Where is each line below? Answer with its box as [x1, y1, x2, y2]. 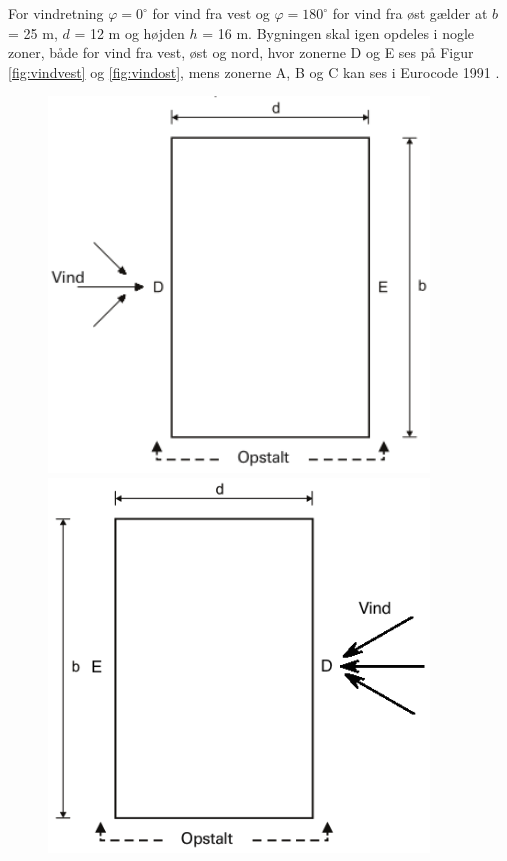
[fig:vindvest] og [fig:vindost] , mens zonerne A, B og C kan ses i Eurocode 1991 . [8, 61, 500, 82]
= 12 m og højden [74, 22, 185, 43]
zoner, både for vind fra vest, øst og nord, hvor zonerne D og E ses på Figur [8, 42, 474, 63]
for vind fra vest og [152, 3, 270, 23]
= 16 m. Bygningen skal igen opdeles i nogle [202, 22, 475, 43]
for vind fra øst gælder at [332, 3, 488, 23]
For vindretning [8, 3, 104, 23]
